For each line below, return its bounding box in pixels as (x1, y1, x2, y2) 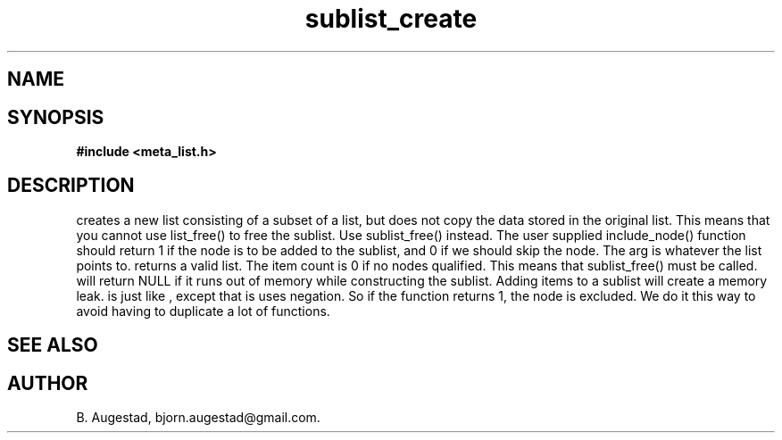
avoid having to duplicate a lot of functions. (76, 303, 330, 319)
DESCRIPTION (7, 174, 135, 197)
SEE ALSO (7, 334, 98, 357)
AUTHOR (7, 371, 88, 394)
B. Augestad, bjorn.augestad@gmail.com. (76, 410, 320, 426)
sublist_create (304, 4, 478, 34)
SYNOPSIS (7, 105, 104, 129)
